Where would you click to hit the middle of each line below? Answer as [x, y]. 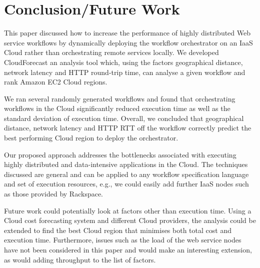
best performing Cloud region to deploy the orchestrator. [91, 138]
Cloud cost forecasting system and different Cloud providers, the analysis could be [130, 220]
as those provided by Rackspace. [54, 194]
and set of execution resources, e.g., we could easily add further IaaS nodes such [126, 184]
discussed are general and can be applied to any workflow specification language [126, 174]
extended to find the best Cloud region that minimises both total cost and [118, 230]
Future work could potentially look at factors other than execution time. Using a [128, 210]
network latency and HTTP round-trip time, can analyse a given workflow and [125, 72]
